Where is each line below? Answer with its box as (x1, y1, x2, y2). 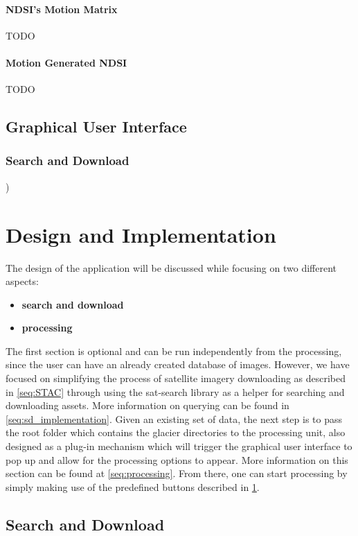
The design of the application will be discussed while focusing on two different (6, 260, 337, 275)
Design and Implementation (6, 220, 276, 248)
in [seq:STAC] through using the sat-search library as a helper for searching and (6, 384, 345, 399)
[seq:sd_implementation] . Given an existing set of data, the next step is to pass (6, 411, 343, 426)
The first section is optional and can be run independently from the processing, (6, 343, 342, 358)
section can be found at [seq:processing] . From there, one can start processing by (6, 466, 348, 481)
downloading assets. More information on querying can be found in (6, 398, 289, 413)
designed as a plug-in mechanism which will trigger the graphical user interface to (6, 439, 352, 453)
